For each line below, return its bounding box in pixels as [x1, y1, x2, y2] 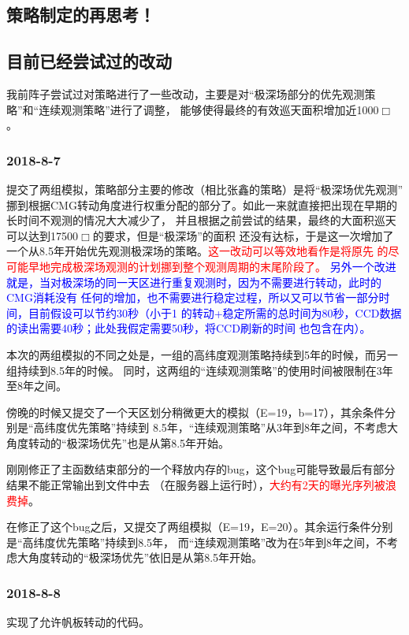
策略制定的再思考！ [6, 2, 155, 27]
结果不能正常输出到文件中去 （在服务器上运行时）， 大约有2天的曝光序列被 [6, 477, 385, 493]
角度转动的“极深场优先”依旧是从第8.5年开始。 [28, 549, 263, 566]
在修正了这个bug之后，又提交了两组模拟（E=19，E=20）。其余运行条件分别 [6, 518, 393, 535]
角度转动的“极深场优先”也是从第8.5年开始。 [6, 434, 230, 451]
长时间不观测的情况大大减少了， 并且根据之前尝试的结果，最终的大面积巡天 [6, 212, 396, 228]
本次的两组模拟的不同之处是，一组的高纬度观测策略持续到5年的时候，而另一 [6, 346, 398, 362]
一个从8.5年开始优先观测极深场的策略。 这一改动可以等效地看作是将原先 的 [6, 243, 389, 259]
